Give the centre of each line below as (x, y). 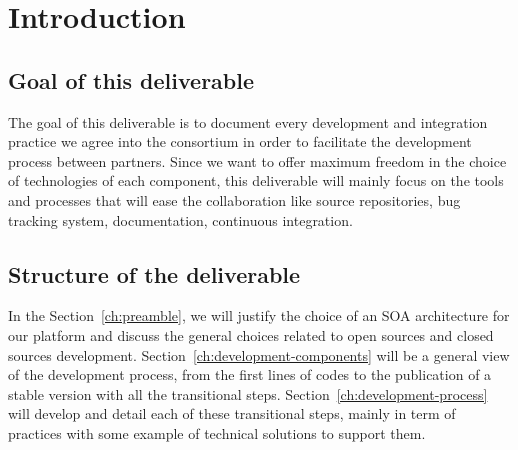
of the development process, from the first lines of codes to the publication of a (250, 374)
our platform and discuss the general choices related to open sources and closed (251, 334)
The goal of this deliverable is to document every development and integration (248, 121)
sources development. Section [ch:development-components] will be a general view (259, 354)
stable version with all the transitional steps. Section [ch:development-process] (248, 393)
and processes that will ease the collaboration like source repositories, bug (234, 199)
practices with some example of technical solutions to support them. (217, 432)
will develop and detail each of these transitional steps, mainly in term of (232, 413)
